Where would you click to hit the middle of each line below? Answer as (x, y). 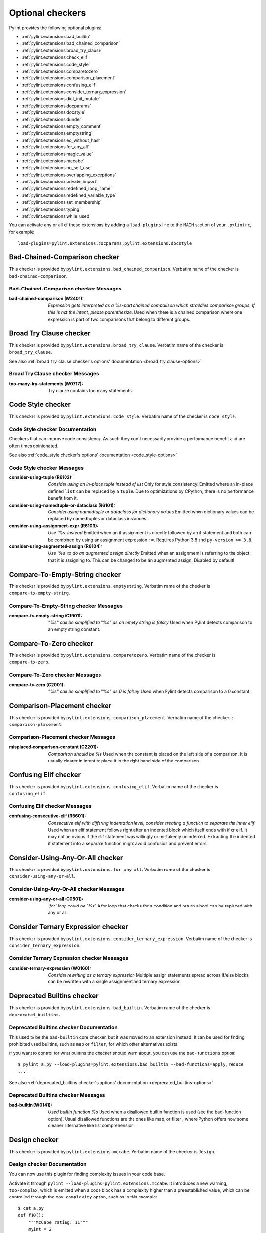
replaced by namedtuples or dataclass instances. (98, 519)
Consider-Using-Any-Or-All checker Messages (67, 889)
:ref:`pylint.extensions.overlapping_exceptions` (69, 175)
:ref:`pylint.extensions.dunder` (52, 119)
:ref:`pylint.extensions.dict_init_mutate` (61, 99)
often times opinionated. (34, 446)
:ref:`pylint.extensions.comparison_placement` (68, 78)
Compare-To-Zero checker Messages (55, 675)
